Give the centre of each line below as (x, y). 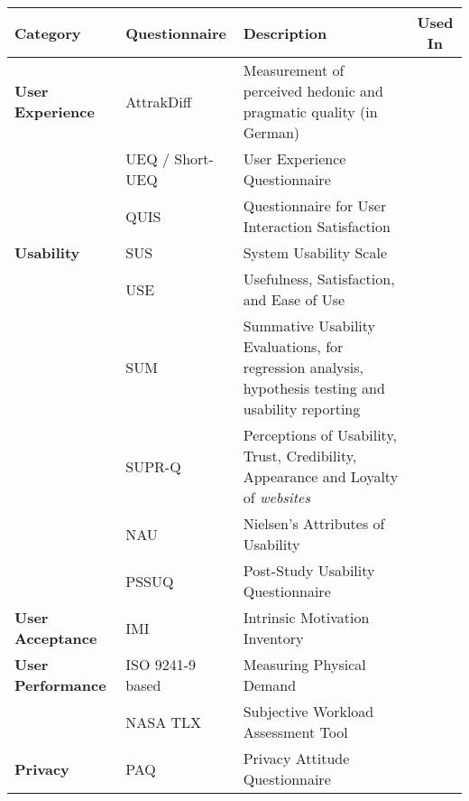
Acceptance (56, 638)
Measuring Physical (304, 664)
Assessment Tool (295, 732)
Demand (270, 685)
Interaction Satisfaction (317, 226)
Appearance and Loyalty (321, 476)
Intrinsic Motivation (306, 617)
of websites (276, 497)
